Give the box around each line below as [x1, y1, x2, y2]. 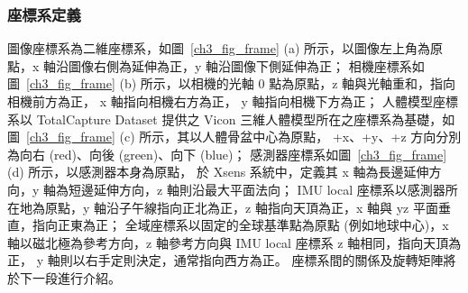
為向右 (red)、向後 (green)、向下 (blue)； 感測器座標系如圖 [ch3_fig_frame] [7, 144, 447, 163]
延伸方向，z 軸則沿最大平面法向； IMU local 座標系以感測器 [94, 179, 445, 198]
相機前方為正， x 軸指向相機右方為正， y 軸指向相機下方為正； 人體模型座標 [7, 92, 459, 110]
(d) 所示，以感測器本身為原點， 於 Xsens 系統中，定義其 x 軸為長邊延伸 [7, 162, 429, 181]
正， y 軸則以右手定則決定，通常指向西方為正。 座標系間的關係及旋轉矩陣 [7, 251, 444, 270]
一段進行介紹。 [32, 268, 121, 287]
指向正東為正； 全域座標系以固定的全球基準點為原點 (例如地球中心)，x [32, 215, 449, 234]
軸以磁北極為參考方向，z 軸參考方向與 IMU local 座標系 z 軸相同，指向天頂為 [7, 233, 462, 252]
